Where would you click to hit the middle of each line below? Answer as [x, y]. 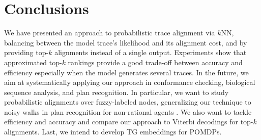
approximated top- [33, 62]
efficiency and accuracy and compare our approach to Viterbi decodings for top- [129, 122]
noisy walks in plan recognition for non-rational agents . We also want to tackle [128, 111]
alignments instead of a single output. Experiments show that [151, 52]
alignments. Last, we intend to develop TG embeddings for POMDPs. [113, 132]
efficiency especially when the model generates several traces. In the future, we [126, 72]
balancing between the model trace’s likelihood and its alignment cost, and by [126, 42]
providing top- [26, 52]
